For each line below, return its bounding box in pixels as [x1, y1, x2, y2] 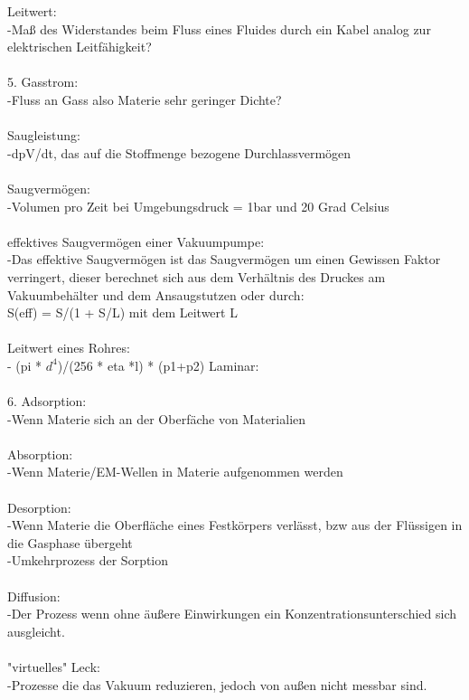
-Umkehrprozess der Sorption [7, 551, 169, 570]
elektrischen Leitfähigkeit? [7, 37, 152, 56]
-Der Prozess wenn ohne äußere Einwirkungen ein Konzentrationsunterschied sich [7, 604, 457, 623]
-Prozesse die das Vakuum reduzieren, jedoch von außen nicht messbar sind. [7, 675, 427, 694]
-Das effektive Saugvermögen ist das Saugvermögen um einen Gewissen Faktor [7, 250, 441, 269]
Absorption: [7, 444, 73, 463]
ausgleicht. [7, 621, 65, 640]
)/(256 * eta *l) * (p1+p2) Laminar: [57, 355, 259, 374]
